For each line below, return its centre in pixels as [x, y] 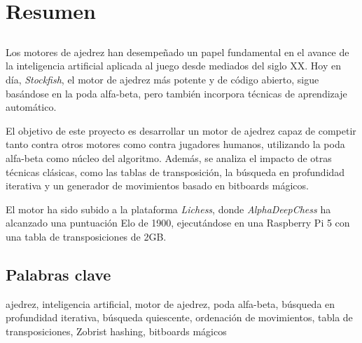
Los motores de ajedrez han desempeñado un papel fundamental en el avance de [177, 52]
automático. [31, 107]
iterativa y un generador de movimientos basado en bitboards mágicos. [157, 186]
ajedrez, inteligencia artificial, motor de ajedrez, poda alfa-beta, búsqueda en [170, 303]
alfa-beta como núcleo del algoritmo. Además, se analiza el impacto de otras [169, 157]
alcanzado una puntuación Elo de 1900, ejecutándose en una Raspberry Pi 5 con [178, 223]
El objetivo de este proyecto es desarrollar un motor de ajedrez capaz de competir [181, 130]
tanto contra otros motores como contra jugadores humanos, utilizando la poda [175, 144]
